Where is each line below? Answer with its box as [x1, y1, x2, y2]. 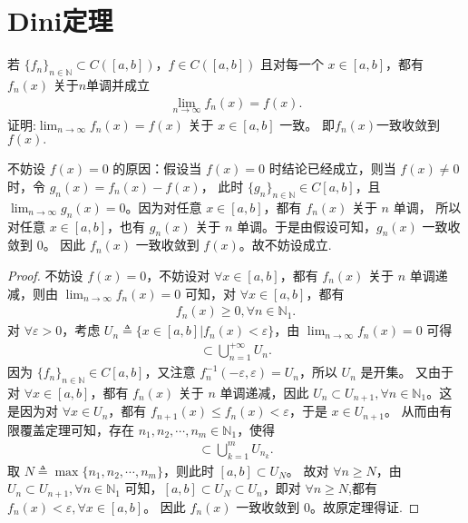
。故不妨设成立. [239, 235, 332, 254]
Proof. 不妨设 [7, 265, 83, 284]
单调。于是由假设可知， [237, 216, 377, 235]
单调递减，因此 [219, 382, 309, 401]
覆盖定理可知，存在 [19, 419, 134, 439]
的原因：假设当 [112, 159, 202, 178]
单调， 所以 [393, 197, 462, 216]
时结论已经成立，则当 [268, 159, 396, 178]
